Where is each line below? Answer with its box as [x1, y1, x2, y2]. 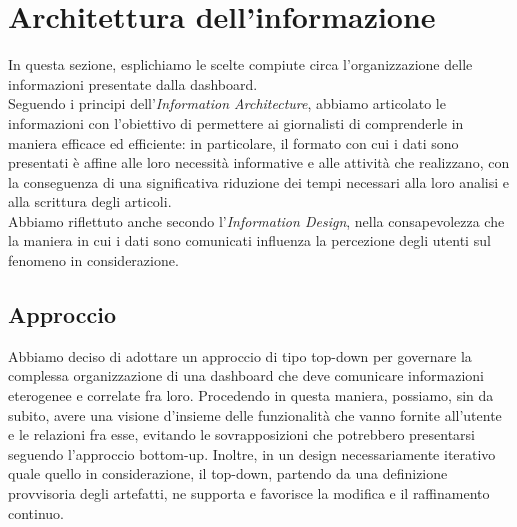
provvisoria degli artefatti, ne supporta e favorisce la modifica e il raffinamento [8, 483, 490, 504]
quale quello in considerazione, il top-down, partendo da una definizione [8, 463, 448, 484]
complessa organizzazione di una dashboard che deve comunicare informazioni [8, 365, 484, 386]
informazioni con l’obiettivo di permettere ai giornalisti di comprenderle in [8, 112, 464, 133]
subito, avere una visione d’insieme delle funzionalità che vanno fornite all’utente [8, 404, 502, 425]
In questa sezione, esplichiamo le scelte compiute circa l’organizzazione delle [8, 54, 473, 75]
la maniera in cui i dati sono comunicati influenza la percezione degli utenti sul [8, 230, 491, 251]
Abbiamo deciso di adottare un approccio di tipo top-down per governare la [8, 345, 472, 366]
